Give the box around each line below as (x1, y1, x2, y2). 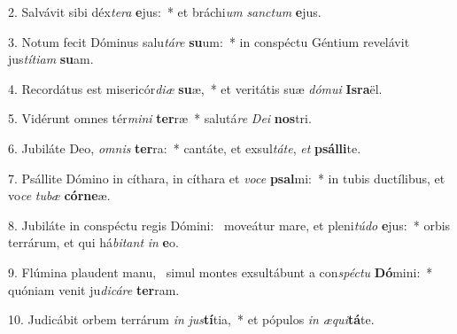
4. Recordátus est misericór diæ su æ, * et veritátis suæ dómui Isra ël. (8, 79, 383, 97)
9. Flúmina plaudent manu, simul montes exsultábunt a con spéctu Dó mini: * (8, 262, 433, 281)
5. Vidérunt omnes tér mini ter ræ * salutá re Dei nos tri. (8, 109, 312, 128)
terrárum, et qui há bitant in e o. (8, 233, 179, 252)
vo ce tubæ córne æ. (8, 186, 111, 205)
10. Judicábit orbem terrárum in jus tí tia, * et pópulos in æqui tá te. (8, 310, 375, 329)
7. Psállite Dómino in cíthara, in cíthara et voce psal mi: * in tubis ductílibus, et (8, 168, 445, 187)
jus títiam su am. (8, 50, 94, 68)
